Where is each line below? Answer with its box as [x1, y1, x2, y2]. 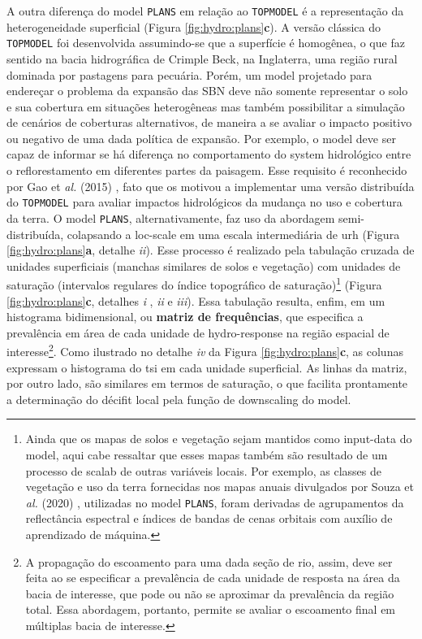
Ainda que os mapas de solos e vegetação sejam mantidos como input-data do [25, 430, 412, 447]
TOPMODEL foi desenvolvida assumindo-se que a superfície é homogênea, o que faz [6, 34, 405, 51]
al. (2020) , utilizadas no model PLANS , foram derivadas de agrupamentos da [25, 493, 404, 511]
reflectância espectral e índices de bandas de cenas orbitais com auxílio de [25, 510, 393, 527]
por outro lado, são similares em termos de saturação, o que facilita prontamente [6, 375, 408, 392]
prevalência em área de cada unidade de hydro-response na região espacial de [6, 324, 390, 341]
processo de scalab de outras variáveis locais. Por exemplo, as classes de [25, 462, 381, 479]
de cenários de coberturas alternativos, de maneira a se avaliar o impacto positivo [6, 114, 412, 131]
